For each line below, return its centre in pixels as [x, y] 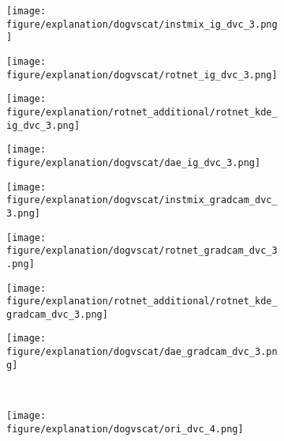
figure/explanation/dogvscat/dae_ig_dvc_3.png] [134, 162]
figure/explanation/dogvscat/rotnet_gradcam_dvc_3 [142, 251]
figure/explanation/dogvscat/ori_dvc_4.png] [125, 429]
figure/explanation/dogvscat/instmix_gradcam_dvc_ [142, 200]
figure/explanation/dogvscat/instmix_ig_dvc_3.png [142, 24]
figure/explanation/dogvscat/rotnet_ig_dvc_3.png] [142, 75]
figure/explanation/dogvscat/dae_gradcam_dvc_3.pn [142, 352]
